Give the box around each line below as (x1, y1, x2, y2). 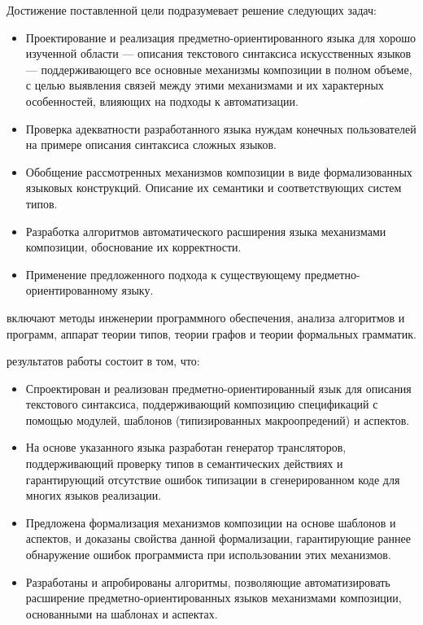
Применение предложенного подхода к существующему (25, 265, 301, 282)
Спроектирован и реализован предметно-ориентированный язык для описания (25, 379, 412, 396)
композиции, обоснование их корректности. (25, 238, 242, 256)
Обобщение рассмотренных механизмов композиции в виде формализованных (25, 163, 412, 180)
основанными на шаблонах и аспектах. (25, 605, 218, 622)
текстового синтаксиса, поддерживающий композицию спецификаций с (25, 396, 378, 413)
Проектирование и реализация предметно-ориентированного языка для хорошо (25, 28, 416, 46)
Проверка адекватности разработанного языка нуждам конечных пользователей (25, 120, 416, 137)
